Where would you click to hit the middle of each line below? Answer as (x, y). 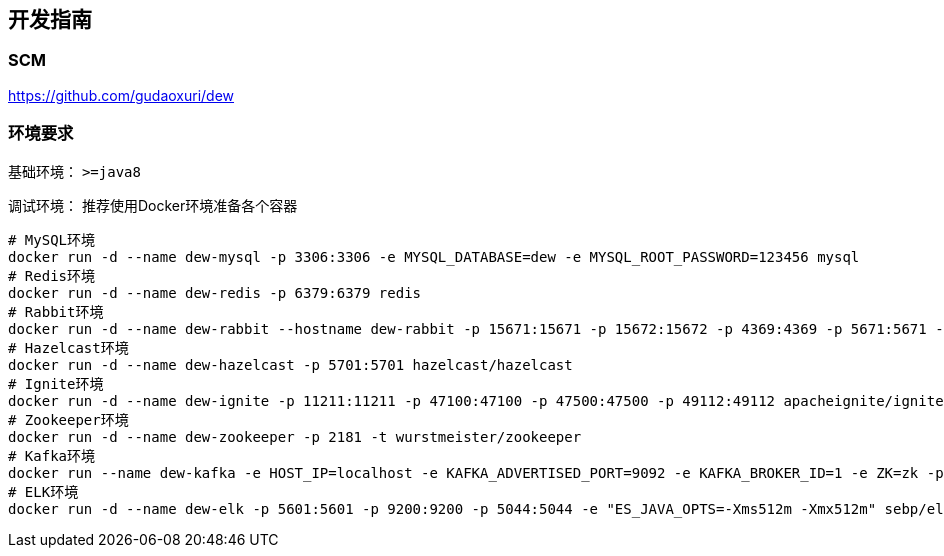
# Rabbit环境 (56, 311)
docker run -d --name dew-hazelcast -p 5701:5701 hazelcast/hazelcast (290, 364)
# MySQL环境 (52, 239)
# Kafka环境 (52, 455)
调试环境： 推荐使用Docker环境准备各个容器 (153, 205)
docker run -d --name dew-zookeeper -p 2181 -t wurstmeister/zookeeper (295, 436)
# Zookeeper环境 (68, 419)
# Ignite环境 (56, 383)
